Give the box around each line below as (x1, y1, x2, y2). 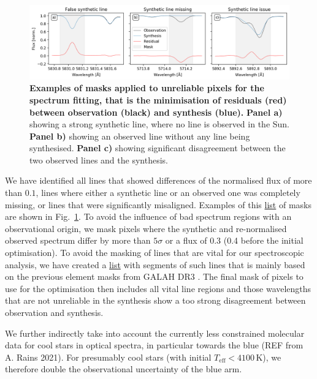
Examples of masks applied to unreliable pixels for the (29, 81, 264, 94)
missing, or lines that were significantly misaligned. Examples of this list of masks (5, 198, 311, 211)
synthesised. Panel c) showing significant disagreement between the (29, 141, 286, 154)
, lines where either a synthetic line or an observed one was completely (36, 186, 300, 199)
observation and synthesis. (5, 306, 104, 319)
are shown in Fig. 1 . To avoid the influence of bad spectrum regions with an (5, 210, 292, 223)
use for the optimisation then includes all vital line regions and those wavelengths (5, 282, 311, 295)
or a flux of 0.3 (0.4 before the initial (165, 234, 304, 247)
